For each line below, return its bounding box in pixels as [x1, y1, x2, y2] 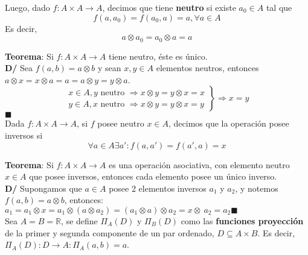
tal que [266, 1, 292, 13]
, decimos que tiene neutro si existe [102, 1, 236, 13]
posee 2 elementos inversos [109, 181, 207, 194]
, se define [61, 214, 98, 227]
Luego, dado [5, 1, 50, 13]
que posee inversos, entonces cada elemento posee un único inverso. [29, 170, 277, 183]
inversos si [5, 129, 43, 142]
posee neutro [97, 117, 144, 130]
